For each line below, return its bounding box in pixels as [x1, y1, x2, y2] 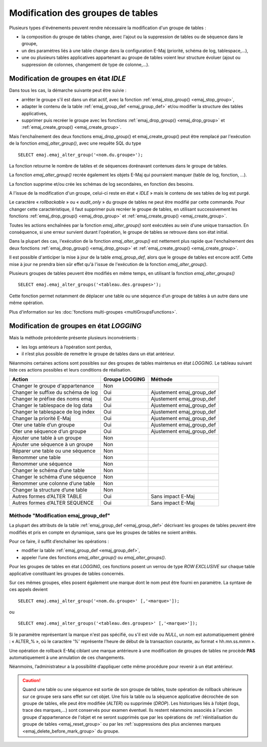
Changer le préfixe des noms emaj [12, 395, 92, 402]
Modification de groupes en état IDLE [9, 74, 126, 83]
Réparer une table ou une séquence [12, 447, 96, 454]
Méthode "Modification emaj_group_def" [9, 512, 110, 519]
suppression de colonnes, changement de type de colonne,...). [21, 61, 149, 67]
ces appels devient [9, 587, 48, 592]
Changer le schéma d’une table [12, 467, 85, 474]
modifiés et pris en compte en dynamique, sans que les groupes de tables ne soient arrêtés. [9, 529, 197, 535]
